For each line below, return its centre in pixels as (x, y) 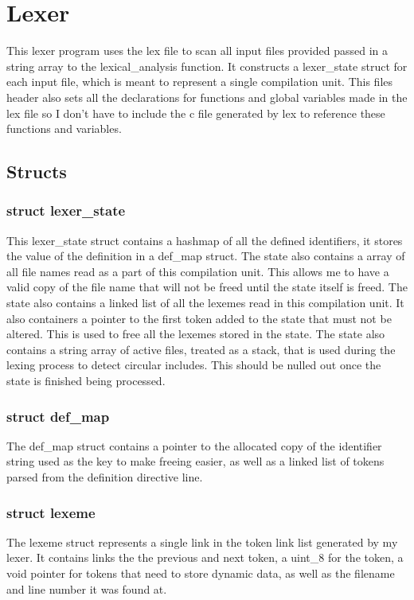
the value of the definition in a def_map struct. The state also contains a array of (206, 256)
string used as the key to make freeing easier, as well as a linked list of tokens (195, 461)
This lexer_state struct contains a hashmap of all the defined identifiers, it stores (205, 240)
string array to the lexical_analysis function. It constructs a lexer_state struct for (207, 66)
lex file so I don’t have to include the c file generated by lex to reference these (196, 113)
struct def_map (58, 416)
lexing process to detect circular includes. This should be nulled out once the (194, 365)
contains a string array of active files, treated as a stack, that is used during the (201, 349)
